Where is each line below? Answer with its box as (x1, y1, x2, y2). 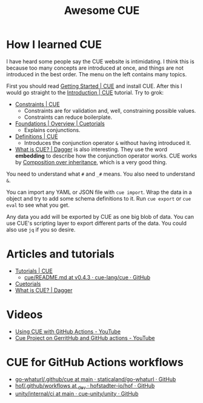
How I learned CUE (6, 38, 102, 52)
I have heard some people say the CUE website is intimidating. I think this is (6, 58, 195, 65)
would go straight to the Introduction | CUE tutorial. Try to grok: (6, 88, 164, 96)
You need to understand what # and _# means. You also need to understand (6, 170, 195, 178)
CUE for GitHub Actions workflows (6, 356, 184, 369)
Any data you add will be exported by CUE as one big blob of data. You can (6, 213, 195, 220)
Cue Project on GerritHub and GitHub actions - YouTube (15, 334, 155, 341)
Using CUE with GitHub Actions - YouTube (15, 328, 121, 335)
